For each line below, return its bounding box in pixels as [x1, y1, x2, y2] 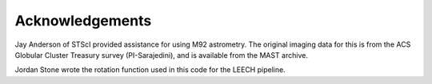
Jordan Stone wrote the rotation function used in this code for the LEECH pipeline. [14, 65, 286, 74]
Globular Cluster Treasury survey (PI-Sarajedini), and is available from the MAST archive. [14, 50, 308, 59]
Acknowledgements [14, 12, 152, 29]
